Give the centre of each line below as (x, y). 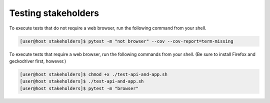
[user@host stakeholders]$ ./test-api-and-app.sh (82, 81)
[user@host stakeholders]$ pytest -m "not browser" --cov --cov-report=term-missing (126, 41)
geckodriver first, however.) (38, 61)
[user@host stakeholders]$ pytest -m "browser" (79, 88)
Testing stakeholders (54, 13)
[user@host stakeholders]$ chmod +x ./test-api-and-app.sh (93, 74)
